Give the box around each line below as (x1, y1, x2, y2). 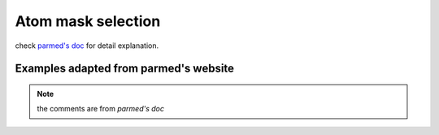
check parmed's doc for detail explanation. (15, 41, 159, 50)
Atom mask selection (15, 12, 161, 30)
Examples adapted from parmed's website (15, 62, 235, 76)
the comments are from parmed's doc (37, 104, 164, 114)
